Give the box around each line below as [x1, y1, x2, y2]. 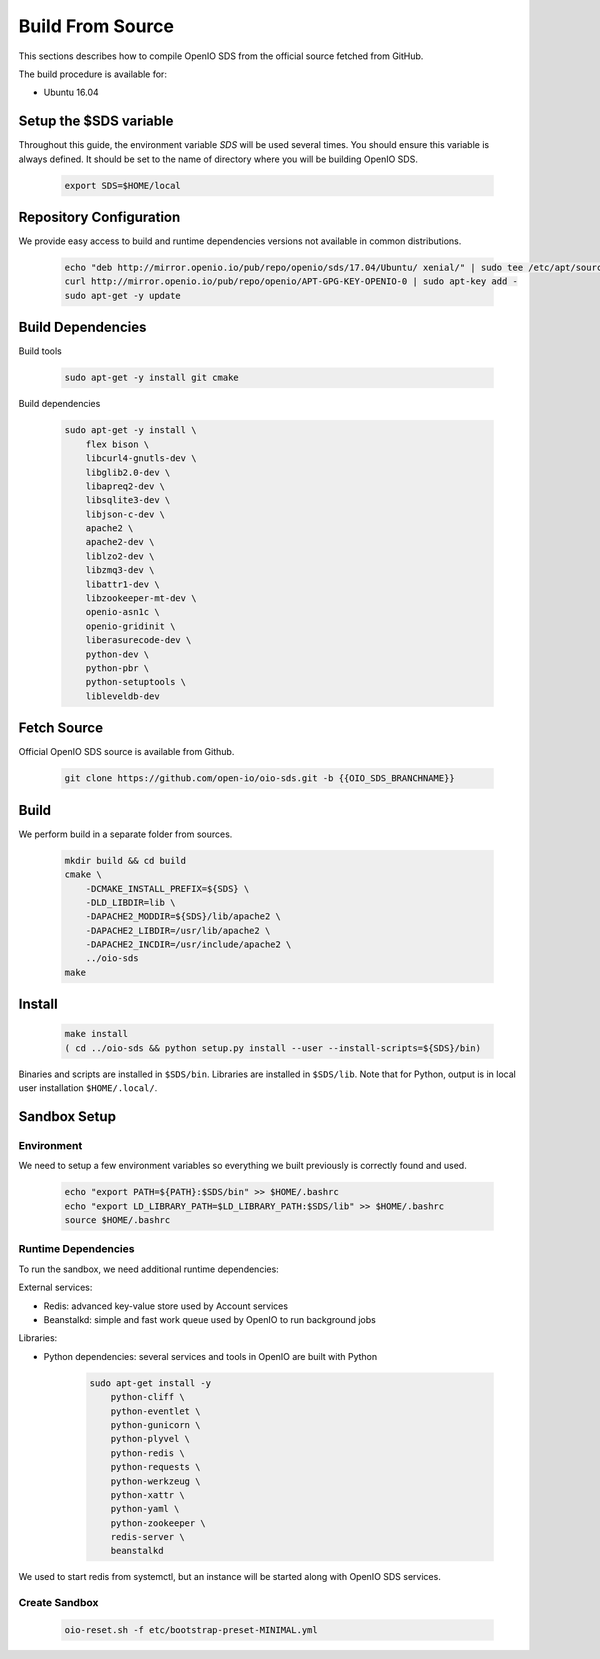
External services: [18, 1281, 93, 1294]
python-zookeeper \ [110, 1517, 207, 1529]
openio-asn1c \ [85, 606, 160, 618]
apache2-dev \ [85, 536, 155, 548]
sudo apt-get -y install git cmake [64, 372, 239, 384]
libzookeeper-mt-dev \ [85, 593, 197, 604]
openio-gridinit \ [85, 620, 176, 632]
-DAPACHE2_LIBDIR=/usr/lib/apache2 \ [85, 925, 271, 936]
